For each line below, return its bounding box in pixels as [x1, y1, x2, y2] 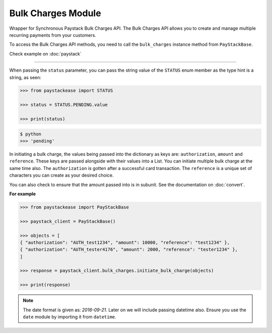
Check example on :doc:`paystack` [9, 50, 82, 57]
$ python [20, 131, 42, 137]
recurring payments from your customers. [9, 32, 97, 38]
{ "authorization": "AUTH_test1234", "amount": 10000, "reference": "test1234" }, [20, 240, 230, 245]
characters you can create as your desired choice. [9, 172, 114, 179]
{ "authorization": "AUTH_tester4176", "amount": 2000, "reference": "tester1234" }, [20, 247, 238, 252]
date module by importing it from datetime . [23, 314, 116, 320]
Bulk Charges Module [9, 8, 101, 19]
